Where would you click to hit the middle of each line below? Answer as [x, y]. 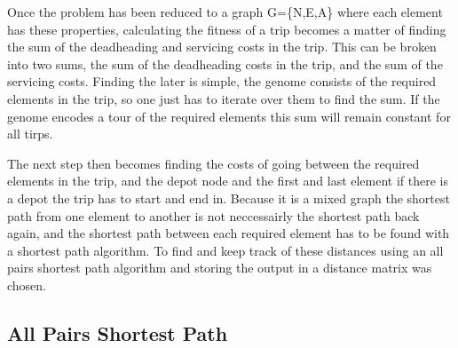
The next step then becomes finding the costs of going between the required [213, 163]
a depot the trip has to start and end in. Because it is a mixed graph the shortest [229, 198]
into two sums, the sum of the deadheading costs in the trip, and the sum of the [225, 63]
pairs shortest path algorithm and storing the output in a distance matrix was [220, 268]
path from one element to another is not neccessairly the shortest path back [213, 215]
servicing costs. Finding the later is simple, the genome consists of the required [222, 81]
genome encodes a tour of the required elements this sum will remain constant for [229, 116]
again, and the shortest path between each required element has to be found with [229, 233]
